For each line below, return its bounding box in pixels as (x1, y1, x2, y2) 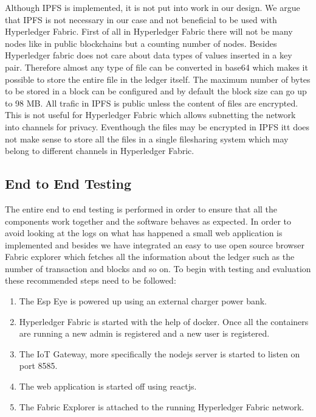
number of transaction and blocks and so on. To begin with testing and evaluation (5, 262, 311, 275)
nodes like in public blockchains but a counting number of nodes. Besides (5, 37, 277, 49)
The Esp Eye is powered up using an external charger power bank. (19, 295, 267, 307)
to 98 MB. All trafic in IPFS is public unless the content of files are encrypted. (5, 96, 298, 109)
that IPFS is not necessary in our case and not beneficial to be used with (5, 13, 277, 26)
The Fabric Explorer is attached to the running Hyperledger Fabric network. (19, 400, 304, 413)
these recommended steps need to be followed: (5, 274, 176, 287)
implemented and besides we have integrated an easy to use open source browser (5, 238, 304, 251)
